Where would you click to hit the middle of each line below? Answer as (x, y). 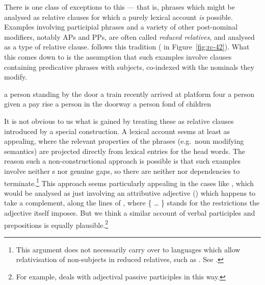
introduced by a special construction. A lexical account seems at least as (117, 131)
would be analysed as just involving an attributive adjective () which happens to (130, 192)
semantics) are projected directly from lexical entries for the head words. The (125, 151)
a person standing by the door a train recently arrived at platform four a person (129, 94)
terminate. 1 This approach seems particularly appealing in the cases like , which (129, 182)
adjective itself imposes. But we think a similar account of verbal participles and (130, 212)
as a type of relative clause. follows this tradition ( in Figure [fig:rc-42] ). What (127, 47)
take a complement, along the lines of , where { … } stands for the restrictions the (132, 203)
